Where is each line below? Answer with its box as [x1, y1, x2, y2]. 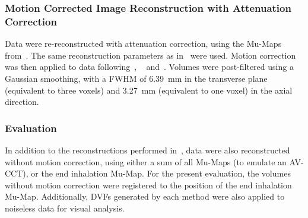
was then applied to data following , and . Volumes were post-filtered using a [5, 60, 294, 73]
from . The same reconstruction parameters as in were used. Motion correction [5, 49, 296, 61]
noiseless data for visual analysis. [5, 201, 125, 214]
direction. [5, 95, 39, 108]
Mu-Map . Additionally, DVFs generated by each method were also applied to [5, 190, 285, 203]
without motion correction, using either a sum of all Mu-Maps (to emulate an [5, 155, 287, 168]
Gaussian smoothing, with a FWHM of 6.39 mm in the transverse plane [5, 72, 268, 84]
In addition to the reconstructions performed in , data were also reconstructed [5, 143, 290, 156]
